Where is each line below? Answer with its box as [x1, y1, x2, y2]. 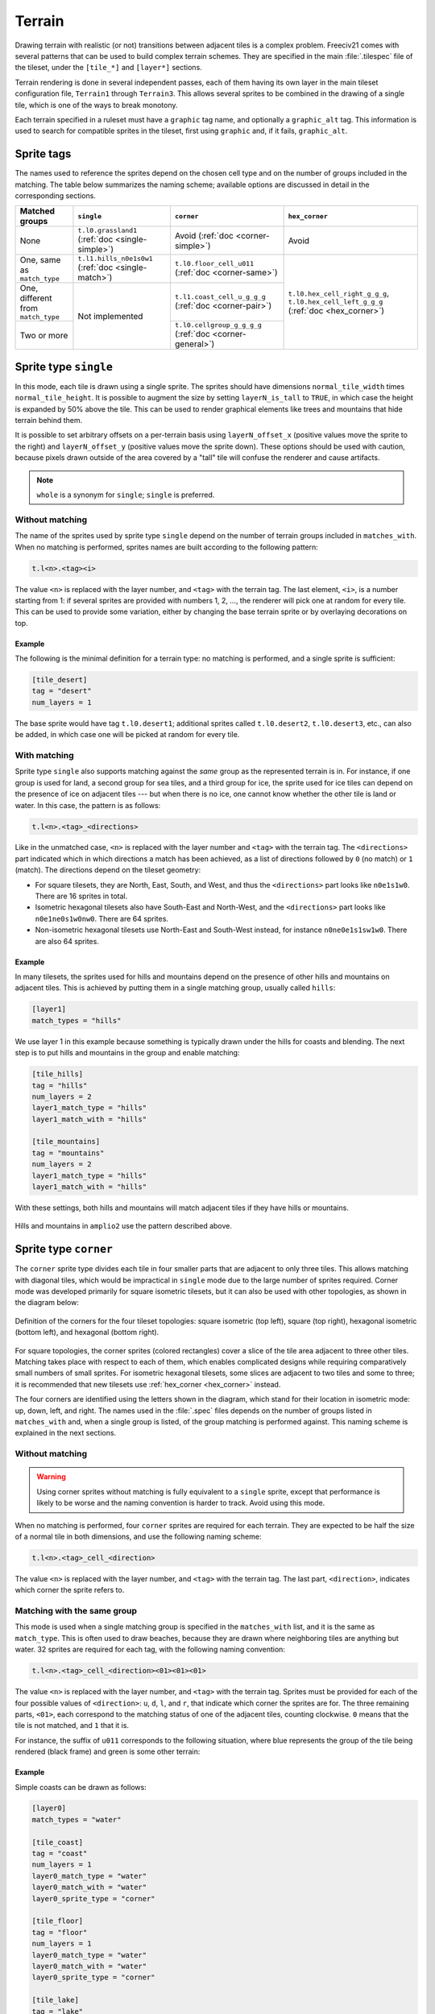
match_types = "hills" [31, 1016, 122, 1025]
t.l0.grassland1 [77, 226, 138, 235]
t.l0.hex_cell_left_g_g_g [288, 298, 383, 306]
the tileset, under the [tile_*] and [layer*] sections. [14, 63, 203, 73]
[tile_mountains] [31, 1137, 101, 1146]
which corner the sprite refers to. [14, 1585, 125, 1595]
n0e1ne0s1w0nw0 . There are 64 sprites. [35, 914, 169, 923]
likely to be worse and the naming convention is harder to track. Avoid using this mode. [36, 1498, 325, 1508]
